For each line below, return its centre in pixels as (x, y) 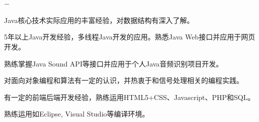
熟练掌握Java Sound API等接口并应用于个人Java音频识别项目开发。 (114, 63)
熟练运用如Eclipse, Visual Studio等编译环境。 (77, 114)
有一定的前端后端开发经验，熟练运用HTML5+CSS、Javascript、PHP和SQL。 (129, 97)
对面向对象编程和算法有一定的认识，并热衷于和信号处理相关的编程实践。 (124, 80)
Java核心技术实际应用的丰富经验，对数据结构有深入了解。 (99, 20)
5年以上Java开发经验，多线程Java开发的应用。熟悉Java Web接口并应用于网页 (130, 37)
